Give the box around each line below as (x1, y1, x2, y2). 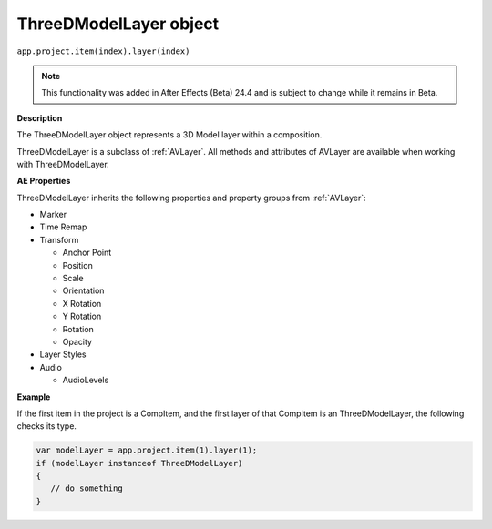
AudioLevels (62, 374, 109, 386)
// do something (50, 483, 123, 493)
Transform (39, 234, 79, 245)
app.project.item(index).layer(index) (16, 46, 190, 56)
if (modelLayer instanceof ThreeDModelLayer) (36, 458, 243, 468)
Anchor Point (62, 247, 112, 259)
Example (16, 392, 51, 402)
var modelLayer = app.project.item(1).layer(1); (36, 445, 258, 455)
